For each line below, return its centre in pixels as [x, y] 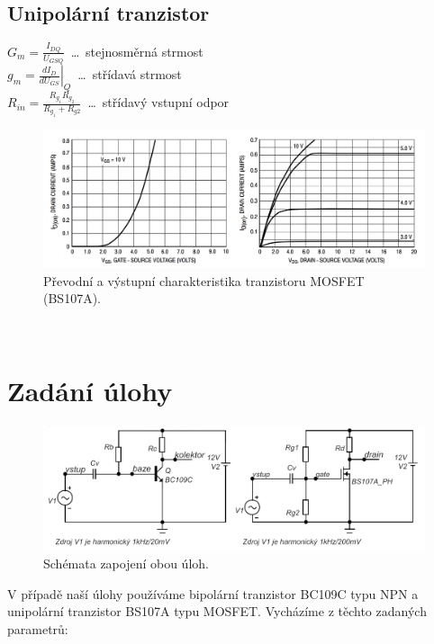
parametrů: [38, 628]
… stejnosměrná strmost [137, 51]
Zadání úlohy [90, 390]
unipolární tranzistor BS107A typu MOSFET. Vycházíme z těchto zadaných [217, 611]
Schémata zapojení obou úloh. [126, 563]
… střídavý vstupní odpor [158, 102]
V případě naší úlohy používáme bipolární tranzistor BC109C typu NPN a [213, 593]
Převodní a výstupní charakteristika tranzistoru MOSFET [204, 280]
